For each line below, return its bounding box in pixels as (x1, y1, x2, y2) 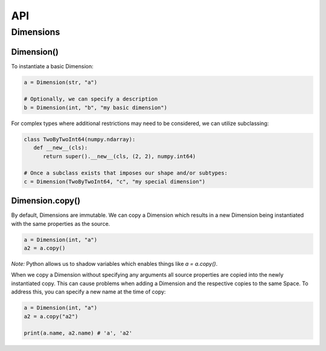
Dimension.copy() (11, 196, 81, 206)
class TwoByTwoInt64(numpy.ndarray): (24, 136, 136, 143)
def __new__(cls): (33, 144, 88, 151)
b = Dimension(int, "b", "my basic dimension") (24, 104, 167, 111)
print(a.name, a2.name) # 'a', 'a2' (24, 330, 133, 337)
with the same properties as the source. (11, 220, 110, 227)
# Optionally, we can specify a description (24, 95, 158, 103)
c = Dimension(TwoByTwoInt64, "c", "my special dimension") (24, 178, 206, 185)
